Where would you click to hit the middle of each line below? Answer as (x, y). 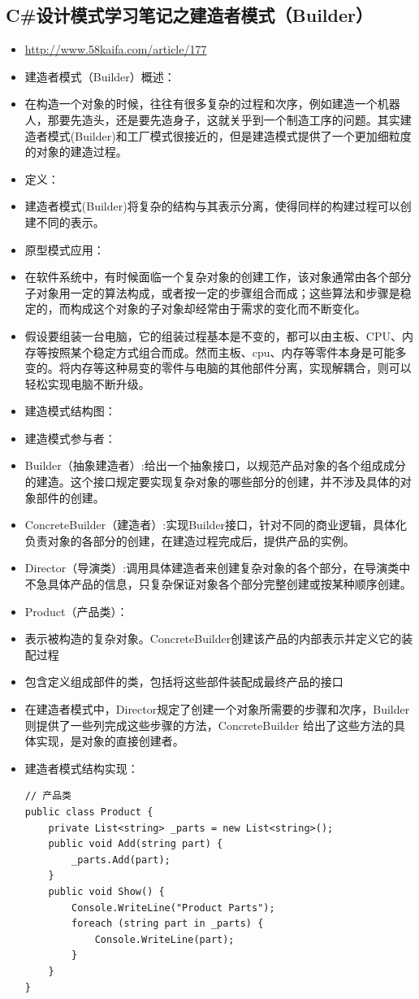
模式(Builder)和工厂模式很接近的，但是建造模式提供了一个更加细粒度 (229, 135)
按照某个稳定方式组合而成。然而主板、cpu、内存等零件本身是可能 (221, 352)
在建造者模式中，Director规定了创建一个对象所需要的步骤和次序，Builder (217, 709)
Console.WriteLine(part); (164, 939)
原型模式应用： (65, 249)
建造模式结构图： (70, 411)
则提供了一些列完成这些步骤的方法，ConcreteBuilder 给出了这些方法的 (209, 725)
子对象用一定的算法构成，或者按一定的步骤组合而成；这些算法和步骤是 (212, 292)
